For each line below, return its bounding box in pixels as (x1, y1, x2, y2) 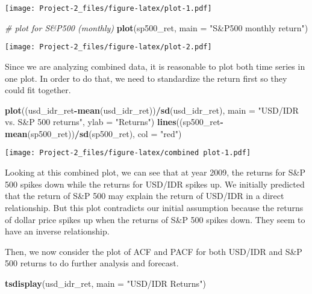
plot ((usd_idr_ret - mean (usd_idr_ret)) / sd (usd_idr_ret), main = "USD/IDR (5, 103, 299, 116)
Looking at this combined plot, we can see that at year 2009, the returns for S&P (5, 166, 305, 179)
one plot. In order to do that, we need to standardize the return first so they (5, 72, 287, 84)
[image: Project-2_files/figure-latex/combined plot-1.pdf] (5, 149, 251, 158)
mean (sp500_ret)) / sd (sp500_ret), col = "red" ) (5, 127, 182, 139)
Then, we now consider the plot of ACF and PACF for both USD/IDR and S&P (5, 245, 302, 257)
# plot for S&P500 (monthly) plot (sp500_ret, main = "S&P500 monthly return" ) (5, 21, 308, 34)
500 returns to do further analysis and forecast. (5, 257, 179, 269)
